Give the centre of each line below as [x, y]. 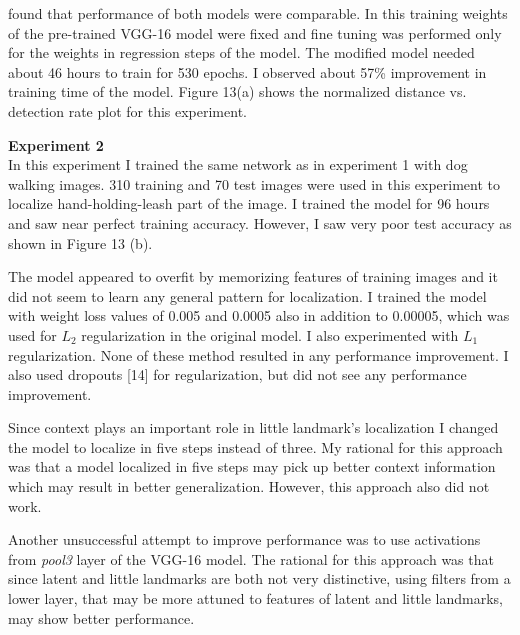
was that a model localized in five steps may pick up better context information [252, 466]
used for [32, 334]
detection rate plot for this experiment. [127, 110]
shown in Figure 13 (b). [80, 242]
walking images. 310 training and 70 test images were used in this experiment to [254, 183]
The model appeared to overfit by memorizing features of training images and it [253, 276]
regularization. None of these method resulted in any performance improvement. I [258, 354]
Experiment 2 [56, 144]
